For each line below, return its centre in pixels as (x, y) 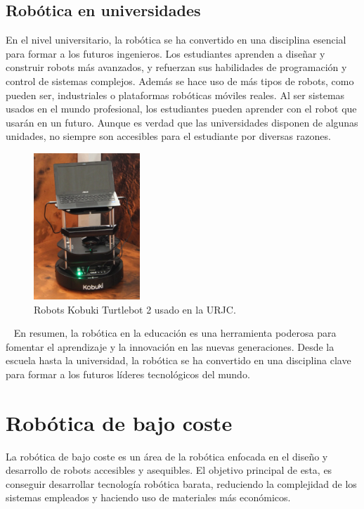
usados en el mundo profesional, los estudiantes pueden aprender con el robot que (181, 109)
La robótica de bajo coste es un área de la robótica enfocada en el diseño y (167, 456)
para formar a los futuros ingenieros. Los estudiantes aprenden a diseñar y (165, 53)
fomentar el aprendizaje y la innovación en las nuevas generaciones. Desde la (170, 346)
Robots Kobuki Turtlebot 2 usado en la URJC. (135, 309)
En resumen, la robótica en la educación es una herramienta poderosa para (175, 333)
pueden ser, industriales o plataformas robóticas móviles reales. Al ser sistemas (175, 95)
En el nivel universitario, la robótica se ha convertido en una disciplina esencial (176, 40)
